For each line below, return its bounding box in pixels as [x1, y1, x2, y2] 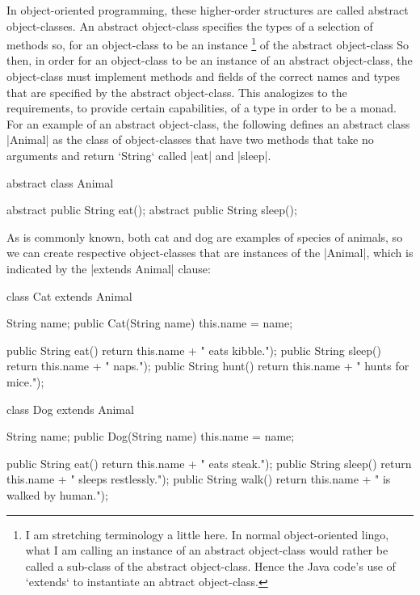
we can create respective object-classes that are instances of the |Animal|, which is [6, 244, 414, 261]
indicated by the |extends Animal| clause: [6, 260, 211, 276]
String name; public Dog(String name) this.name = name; [6, 428, 295, 445]
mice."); [6, 373, 44, 390]
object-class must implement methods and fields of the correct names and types [6, 68, 401, 85]
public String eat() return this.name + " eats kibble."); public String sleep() [6, 341, 381, 358]
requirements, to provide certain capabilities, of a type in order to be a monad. [6, 99, 397, 116]
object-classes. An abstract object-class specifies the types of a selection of [6, 17, 373, 34]
